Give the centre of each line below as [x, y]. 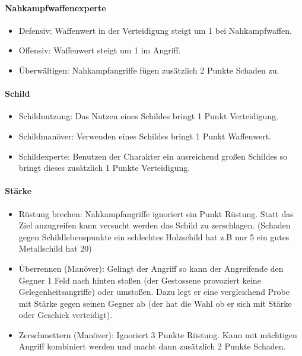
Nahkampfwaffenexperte [55, 7]
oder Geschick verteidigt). [66, 315]
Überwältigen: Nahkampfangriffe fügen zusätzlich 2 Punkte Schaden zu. [149, 70]
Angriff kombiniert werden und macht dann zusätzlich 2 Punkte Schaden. [152, 346]
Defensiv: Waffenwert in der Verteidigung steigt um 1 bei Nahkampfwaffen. [155, 30]
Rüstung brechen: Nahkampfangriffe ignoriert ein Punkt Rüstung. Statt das [156, 213]
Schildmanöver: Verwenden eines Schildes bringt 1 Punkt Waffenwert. [145, 136]
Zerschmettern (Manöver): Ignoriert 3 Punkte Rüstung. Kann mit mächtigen [158, 334]
